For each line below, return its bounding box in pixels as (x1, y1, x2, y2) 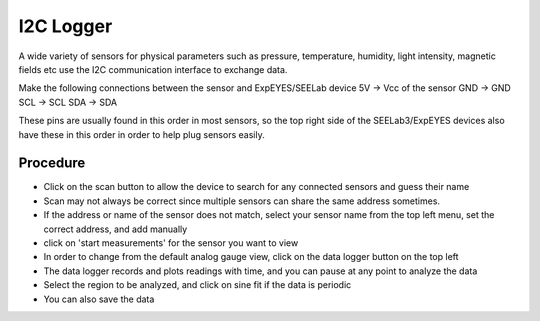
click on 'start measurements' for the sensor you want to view (43, 236, 299, 249)
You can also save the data (43, 293, 155, 305)
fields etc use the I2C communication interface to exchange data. (18, 63, 288, 75)
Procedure (18, 155, 86, 172)
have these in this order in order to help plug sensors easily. (18, 128, 265, 140)
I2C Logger (18, 15, 113, 37)
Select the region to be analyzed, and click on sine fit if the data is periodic (43, 279, 352, 291)
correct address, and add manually (43, 223, 188, 235)
